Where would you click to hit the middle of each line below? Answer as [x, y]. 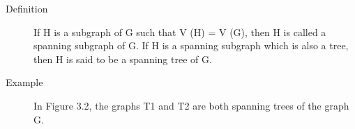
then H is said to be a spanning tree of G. [123, 59]
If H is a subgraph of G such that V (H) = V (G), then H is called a [180, 32]
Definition [27, 8]
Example [24, 82]
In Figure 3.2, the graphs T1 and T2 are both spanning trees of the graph [191, 105]
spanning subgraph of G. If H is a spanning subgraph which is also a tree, [191, 45]
